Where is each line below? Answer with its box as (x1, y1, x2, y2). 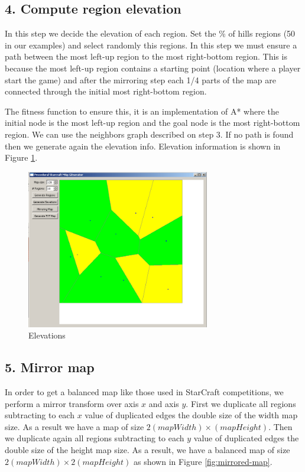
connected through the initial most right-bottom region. (5, 85, 207, 97)
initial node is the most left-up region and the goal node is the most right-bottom (5, 116, 300, 129)
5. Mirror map (5, 358, 95, 376)
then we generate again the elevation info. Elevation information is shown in (5, 139, 281, 152)
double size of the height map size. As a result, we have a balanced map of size (5, 444, 290, 456)
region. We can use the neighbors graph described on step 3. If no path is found (5, 128, 294, 140)
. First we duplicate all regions (186, 397, 296, 409)
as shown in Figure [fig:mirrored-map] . (133, 455, 272, 467)
